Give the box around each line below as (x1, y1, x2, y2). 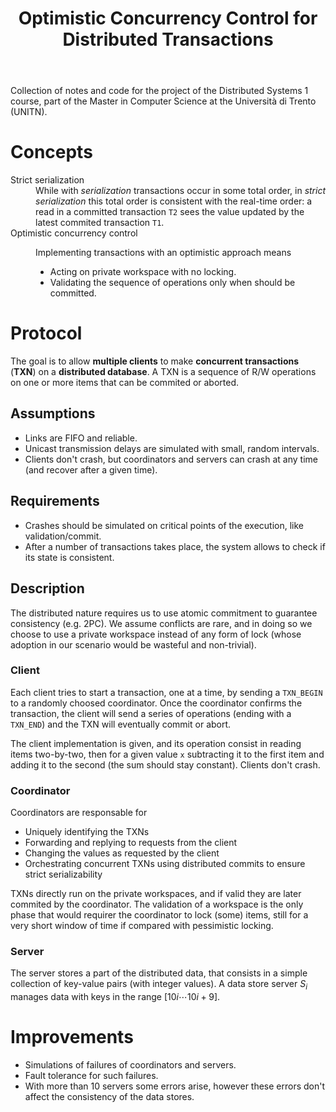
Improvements (10, 1026, 134, 1049)
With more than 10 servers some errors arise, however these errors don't (24, 1080, 326, 1092)
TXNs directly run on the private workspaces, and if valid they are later (10, 888, 302, 900)
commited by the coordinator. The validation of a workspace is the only (10, 898, 304, 911)
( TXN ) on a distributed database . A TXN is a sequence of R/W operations (10, 366, 317, 378)
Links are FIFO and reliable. (24, 432, 138, 444)
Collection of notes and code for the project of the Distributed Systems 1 (10, 85, 309, 97)
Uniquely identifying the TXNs (24, 826, 150, 838)
